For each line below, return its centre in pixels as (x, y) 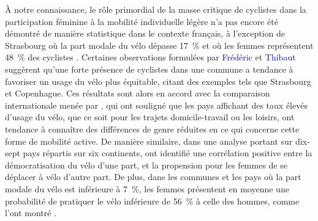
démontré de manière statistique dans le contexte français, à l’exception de (145, 33)
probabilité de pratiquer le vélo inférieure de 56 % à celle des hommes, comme (152, 201)
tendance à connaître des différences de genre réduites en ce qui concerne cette (152, 129)
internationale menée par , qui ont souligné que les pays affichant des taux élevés (156, 105)
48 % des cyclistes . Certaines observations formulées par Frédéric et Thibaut (150, 57)
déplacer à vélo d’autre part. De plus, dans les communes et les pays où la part (153, 177)
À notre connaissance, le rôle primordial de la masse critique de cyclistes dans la (156, 9)
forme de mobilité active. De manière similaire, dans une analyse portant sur (149, 141)
